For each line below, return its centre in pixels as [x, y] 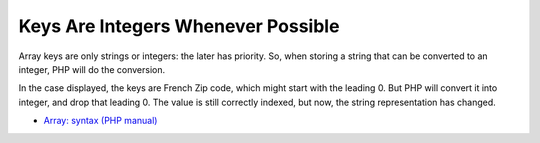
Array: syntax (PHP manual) [100, 121]
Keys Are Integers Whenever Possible [179, 26]
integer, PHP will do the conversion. [92, 69]
